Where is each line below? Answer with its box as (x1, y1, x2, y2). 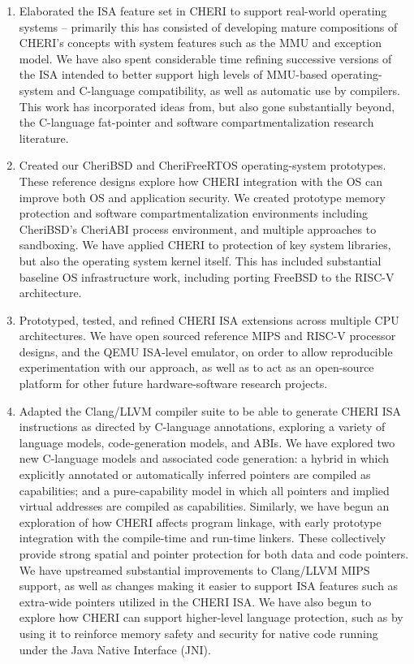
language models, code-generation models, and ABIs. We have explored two (19, 433, 395, 451)
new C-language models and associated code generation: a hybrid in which (19, 450, 390, 467)
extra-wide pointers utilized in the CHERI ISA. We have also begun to (19, 593, 372, 610)
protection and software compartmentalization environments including (19, 205, 369, 222)
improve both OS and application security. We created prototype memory (19, 188, 386, 205)
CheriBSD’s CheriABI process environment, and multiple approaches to (19, 220, 377, 237)
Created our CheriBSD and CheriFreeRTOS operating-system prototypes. (19, 157, 386, 174)
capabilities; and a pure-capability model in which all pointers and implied (19, 481, 390, 498)
